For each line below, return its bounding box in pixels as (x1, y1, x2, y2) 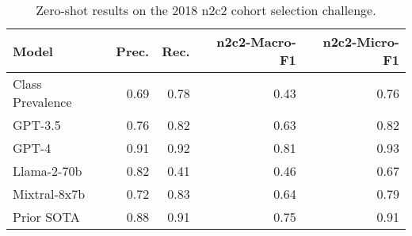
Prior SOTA (13, 207, 80, 226)
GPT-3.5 (13, 116, 61, 134)
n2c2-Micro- (322, 32, 399, 51)
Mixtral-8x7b (13, 185, 86, 203)
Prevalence (13, 93, 72, 111)
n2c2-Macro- (216, 32, 296, 51)
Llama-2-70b (13, 162, 82, 180)
